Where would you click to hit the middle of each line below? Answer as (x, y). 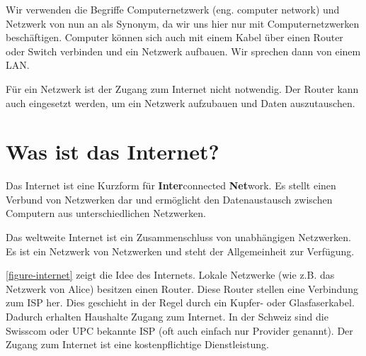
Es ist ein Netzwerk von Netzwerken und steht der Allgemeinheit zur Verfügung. (180, 251)
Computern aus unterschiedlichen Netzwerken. (106, 213)
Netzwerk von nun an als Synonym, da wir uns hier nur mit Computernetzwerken (183, 23)
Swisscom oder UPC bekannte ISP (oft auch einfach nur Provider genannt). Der (179, 330)
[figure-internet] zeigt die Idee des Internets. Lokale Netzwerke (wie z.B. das (170, 275)
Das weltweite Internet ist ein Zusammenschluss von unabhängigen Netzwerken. (178, 237)
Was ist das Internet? (113, 151)
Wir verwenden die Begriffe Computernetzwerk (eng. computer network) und (173, 9)
